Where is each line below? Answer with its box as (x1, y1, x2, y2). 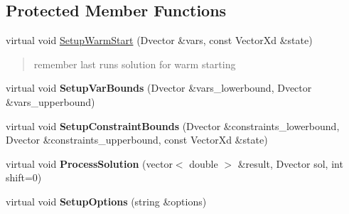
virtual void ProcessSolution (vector (6, 156, 173, 171)
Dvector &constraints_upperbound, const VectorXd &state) (6, 132, 268, 147)
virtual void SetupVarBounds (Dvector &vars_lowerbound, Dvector (6, 80, 312, 95)
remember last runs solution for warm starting (33, 56, 236, 71)
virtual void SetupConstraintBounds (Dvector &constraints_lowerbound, (6, 118, 340, 133)
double (189, 156, 218, 171)
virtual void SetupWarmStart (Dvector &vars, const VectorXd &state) (6, 33, 313, 48)
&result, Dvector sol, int (237, 156, 343, 171)
